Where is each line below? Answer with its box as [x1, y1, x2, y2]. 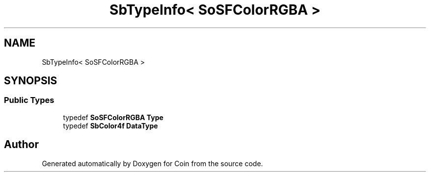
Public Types [4, 95, 54, 105]
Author [4, 138, 39, 151]
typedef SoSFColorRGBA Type [63, 113, 163, 122]
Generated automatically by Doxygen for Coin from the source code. [42, 159, 263, 168]
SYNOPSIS [4, 75, 57, 87]
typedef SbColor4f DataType [63, 121, 158, 130]
